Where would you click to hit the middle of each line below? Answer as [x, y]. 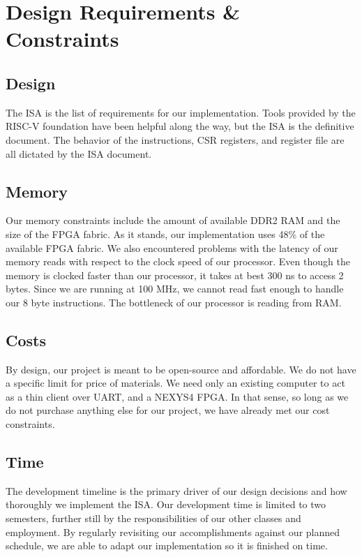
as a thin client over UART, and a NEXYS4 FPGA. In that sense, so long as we [177, 396]
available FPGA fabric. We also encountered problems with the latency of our [172, 247]
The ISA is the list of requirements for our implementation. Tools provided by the [181, 112]
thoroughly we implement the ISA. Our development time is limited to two [166, 504]
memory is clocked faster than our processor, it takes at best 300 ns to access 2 [175, 275]
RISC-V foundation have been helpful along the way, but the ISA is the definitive [180, 126]
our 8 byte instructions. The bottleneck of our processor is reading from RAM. [174, 302]
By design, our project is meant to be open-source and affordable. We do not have [181, 369]
